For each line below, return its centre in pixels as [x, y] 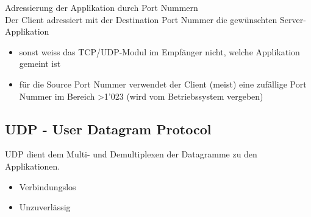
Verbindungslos [48, 186]
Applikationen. [33, 166]
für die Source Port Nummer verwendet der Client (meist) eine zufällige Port [163, 84]
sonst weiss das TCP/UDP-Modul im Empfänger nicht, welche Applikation [159, 51]
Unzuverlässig [45, 207]
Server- [293, 19]
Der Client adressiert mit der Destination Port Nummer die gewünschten [141, 19]
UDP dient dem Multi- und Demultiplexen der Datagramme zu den [131, 154]
